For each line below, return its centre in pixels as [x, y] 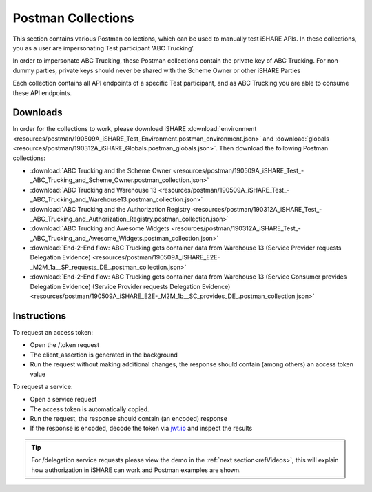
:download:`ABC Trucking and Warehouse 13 [93, 190]
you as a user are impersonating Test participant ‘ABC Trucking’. [104, 48]
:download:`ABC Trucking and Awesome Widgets [100, 228]
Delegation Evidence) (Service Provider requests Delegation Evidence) [130, 286]
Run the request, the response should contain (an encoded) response [128, 419]
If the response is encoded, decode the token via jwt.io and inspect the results [141, 429]
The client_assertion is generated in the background [104, 355]
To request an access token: [53, 332]
